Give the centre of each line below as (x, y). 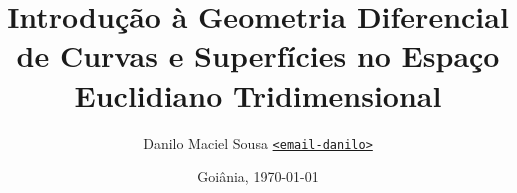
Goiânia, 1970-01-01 (258, 176)
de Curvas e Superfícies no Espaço (258, 55)
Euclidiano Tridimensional (258, 94)
